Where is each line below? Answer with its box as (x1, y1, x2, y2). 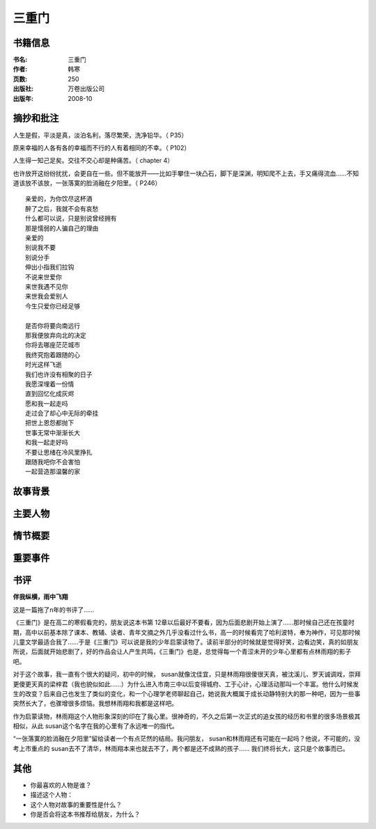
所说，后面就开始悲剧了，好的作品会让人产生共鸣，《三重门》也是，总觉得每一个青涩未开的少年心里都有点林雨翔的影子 (13, 647, 352, 656)
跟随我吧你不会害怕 (25, 458, 80, 466)
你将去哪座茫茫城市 (25, 341, 80, 349)
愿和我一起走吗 (25, 400, 68, 407)
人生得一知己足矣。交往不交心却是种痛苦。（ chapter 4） (13, 157, 174, 165)
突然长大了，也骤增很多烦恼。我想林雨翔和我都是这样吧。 (13, 700, 178, 708)
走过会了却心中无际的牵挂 (25, 409, 99, 418)
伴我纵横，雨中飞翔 (13, 592, 68, 601)
